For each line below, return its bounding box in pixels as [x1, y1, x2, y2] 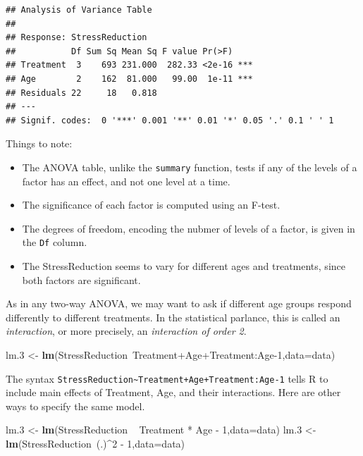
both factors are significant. [22, 272, 141, 287]
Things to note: [6, 136, 73, 151]
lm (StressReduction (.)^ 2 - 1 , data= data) [6, 436, 185, 451]
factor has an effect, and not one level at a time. [22, 173, 230, 188]
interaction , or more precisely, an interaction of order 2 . [6, 323, 247, 338]
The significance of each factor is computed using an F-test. [22, 197, 281, 212]
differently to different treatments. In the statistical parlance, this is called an [6, 309, 340, 324]
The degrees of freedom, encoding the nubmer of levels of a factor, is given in [22, 221, 355, 235]
